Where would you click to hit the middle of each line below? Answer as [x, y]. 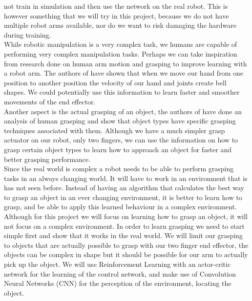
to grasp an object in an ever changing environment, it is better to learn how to [123, 197]
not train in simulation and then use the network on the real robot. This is [116, 6]
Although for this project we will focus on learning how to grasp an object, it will [126, 216]
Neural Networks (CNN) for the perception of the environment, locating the [118, 283]
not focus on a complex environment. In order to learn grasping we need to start [124, 226]
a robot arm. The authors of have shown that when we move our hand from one [124, 73]
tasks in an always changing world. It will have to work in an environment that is [126, 178]
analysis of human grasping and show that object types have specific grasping [120, 121]
